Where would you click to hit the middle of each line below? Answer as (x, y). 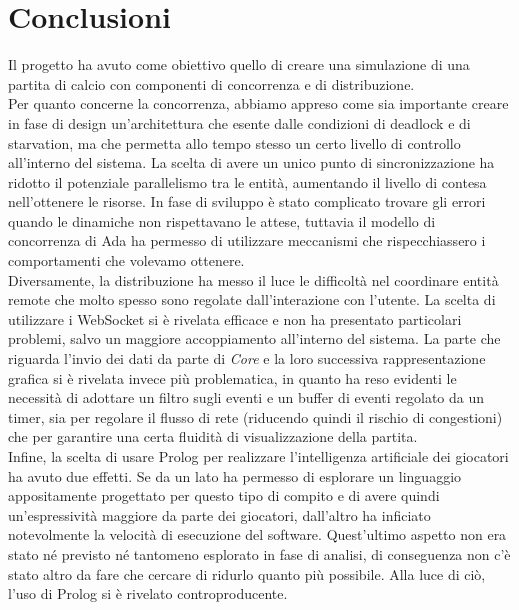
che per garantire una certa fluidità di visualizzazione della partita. (213, 436)
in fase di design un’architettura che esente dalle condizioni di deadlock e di (239, 122)
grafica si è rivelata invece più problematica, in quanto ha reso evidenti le (232, 377)
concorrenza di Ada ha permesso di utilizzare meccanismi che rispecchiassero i (247, 240)
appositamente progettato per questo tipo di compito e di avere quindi (224, 495)
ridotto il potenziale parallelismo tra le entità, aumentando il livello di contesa (247, 181)
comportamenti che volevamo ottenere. (126, 260)
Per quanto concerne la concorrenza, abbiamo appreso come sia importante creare (258, 103)
